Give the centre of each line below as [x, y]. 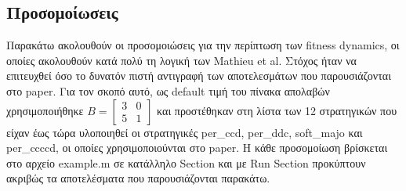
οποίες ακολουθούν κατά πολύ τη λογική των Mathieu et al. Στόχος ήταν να [181, 60]
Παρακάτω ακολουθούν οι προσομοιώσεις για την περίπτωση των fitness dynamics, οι [203, 45]
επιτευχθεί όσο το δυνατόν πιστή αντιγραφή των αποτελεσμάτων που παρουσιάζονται [199, 76]
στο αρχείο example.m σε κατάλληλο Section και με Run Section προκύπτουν [186, 162]
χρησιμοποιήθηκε [45, 110]
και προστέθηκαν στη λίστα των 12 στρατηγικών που [277, 110]
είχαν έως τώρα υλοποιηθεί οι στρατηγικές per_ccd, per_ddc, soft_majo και [185, 132]
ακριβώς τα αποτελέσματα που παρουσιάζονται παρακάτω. [138, 178]
